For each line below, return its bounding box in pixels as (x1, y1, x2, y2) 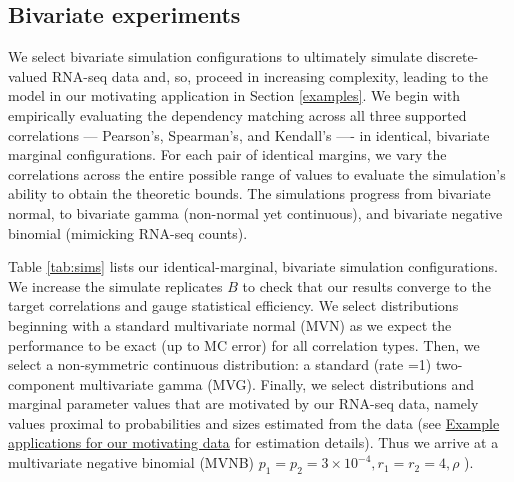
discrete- (426, 46, 479, 67)
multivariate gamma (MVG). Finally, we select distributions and (79, 373, 475, 394)
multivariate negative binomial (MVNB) (8, 452, 255, 473)
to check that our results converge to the (242, 275, 491, 296)
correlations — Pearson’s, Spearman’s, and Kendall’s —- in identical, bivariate (8, 124, 490, 145)
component (8, 373, 75, 394)
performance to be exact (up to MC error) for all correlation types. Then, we (8, 334, 480, 355)
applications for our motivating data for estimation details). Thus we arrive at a (8, 432, 499, 453)
